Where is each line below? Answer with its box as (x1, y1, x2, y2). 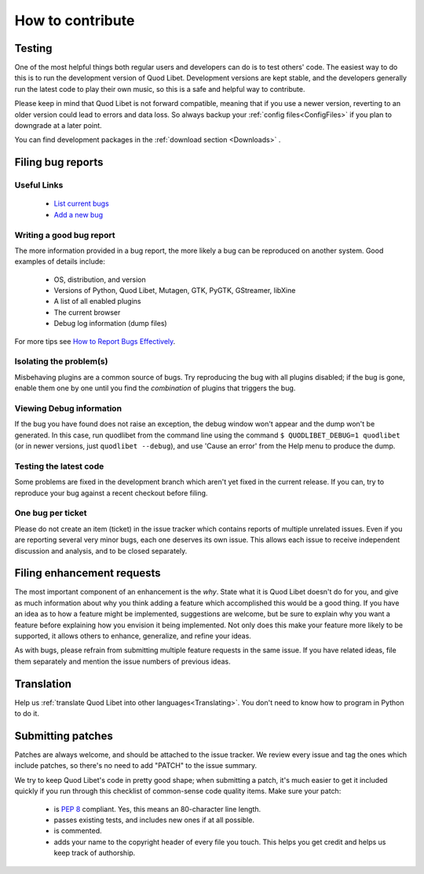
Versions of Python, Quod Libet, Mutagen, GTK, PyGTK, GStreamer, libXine (53, 286, 296, 295)
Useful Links (14, 180, 64, 191)
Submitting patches (14, 729, 113, 742)
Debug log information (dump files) (53, 319, 168, 328)
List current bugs (53, 199, 109, 208)
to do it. (14, 709, 39, 719)
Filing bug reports (14, 155, 104, 169)
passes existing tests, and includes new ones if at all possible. (53, 815, 255, 825)
